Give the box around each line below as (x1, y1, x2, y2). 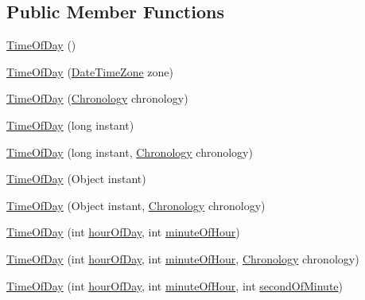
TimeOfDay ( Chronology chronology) (6, 90, 188, 107)
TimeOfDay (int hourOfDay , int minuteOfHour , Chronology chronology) (6, 250, 359, 267)
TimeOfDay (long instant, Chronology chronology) (6, 143, 253, 160)
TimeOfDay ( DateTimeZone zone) (6, 63, 173, 80)
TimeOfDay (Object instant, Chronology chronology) (6, 197, 266, 213)
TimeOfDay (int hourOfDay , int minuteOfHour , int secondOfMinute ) (6, 277, 343, 294)
